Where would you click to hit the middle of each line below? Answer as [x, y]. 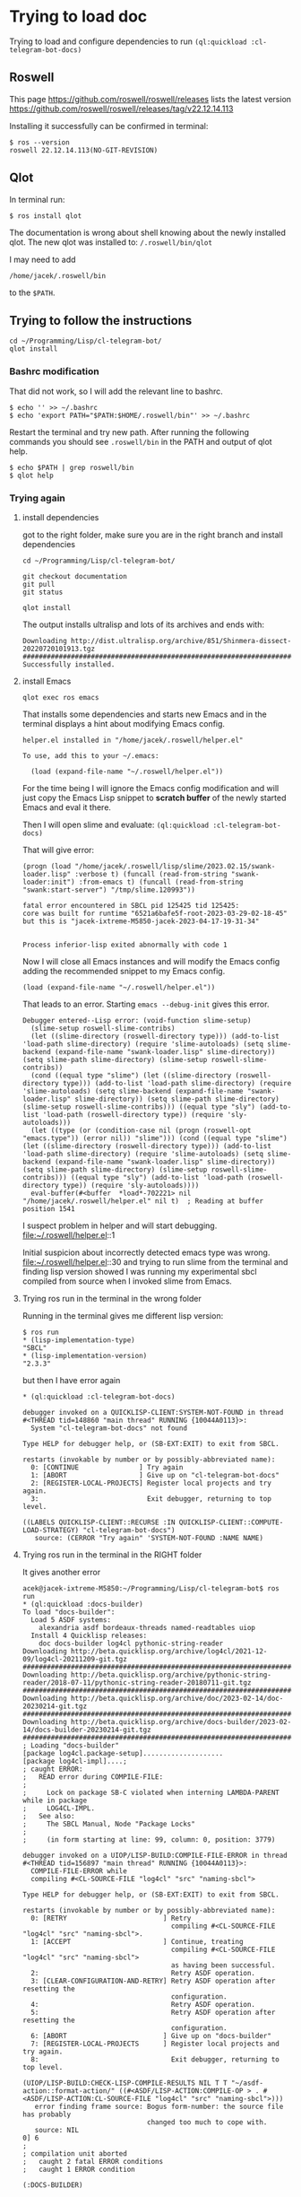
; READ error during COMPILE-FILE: [93, 1777]
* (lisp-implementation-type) [79, 1340]
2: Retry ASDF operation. [143, 1973]
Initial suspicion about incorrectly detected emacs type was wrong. [146, 1252]
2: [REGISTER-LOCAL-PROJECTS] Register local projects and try [151, 1483]
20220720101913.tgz [59, 649]
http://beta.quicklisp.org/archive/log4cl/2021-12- [169, 1651]
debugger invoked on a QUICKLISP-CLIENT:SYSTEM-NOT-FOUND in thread [153, 1412]
